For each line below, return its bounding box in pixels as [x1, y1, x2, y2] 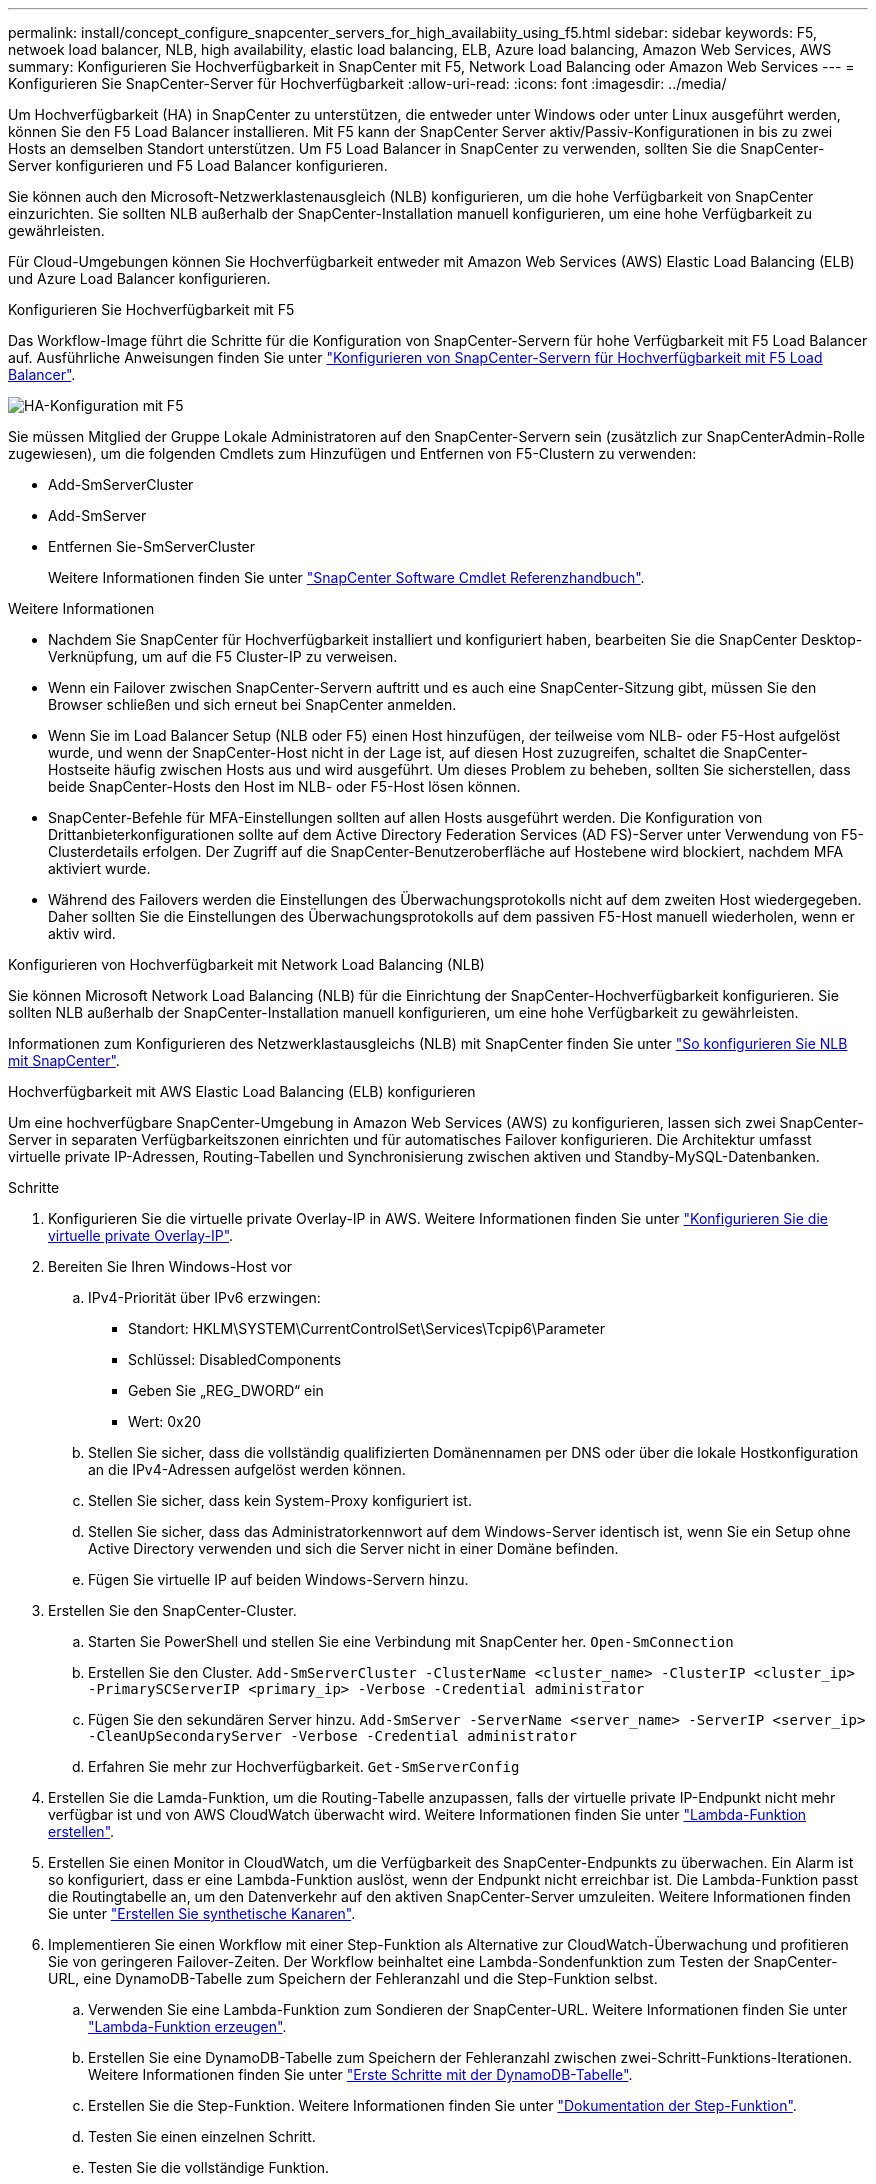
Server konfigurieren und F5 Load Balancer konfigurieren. [8, 157, 388, 174]
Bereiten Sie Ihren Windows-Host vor [48, 1258, 293, 1275]
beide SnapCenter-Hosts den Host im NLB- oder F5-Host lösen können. [48, 778, 521, 795]
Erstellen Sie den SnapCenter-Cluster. [48, 1602, 297, 1619]
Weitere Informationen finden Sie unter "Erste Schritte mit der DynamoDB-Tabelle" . [88, 2066, 633, 2083]
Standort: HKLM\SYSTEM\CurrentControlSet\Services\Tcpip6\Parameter [128, 1320, 605, 1337]
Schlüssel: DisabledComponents [128, 1351, 342, 1368]
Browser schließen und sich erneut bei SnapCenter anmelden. [48, 696, 457, 713]
